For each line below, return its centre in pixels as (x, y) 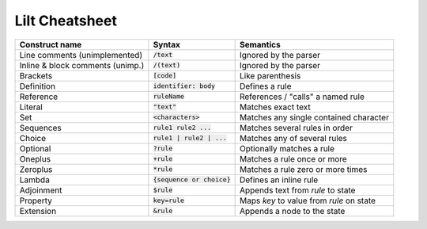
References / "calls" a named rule (302, 97)
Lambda (35, 180)
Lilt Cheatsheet (66, 21)
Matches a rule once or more (293, 158)
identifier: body (184, 86)
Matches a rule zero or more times (303, 169)
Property (36, 200)
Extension (38, 211)
